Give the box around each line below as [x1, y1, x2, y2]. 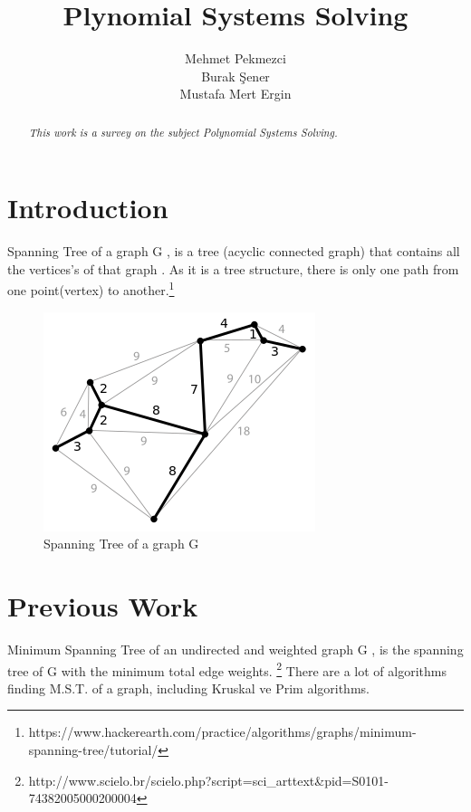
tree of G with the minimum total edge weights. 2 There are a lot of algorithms [7, 658, 447, 680]
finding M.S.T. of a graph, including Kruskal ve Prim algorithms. [7, 678, 370, 697]
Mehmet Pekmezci [185, 49, 286, 68]
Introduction [7, 189, 168, 226]
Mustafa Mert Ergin [179, 84, 292, 103]
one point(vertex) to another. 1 [7, 278, 175, 300]
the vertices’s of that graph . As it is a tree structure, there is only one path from [7, 259, 459, 278]
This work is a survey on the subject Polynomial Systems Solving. [28, 124, 338, 139]
